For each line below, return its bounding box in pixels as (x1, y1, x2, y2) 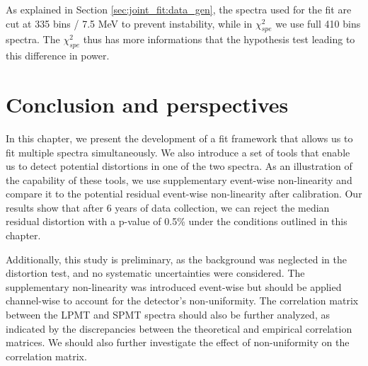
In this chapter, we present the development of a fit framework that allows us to (6, 130, 353, 145)
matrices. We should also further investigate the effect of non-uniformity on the (6, 335, 350, 350)
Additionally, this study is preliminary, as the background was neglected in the (6, 251, 347, 266)
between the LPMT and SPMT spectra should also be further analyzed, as (6, 307, 330, 322)
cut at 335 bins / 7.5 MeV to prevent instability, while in (6, 16, 253, 30)
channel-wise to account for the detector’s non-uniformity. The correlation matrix (6, 293, 359, 308)
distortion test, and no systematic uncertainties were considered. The (6, 265, 305, 280)
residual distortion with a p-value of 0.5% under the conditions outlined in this (6, 214, 347, 229)
